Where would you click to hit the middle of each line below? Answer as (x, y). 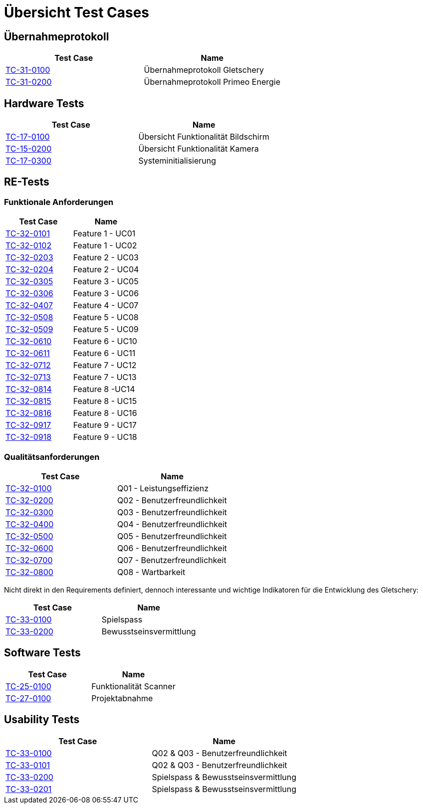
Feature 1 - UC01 (104, 234)
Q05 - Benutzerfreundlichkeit (172, 536)
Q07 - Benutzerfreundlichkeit (172, 560)
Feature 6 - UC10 (105, 341)
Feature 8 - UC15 (105, 401)
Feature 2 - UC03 (106, 258)
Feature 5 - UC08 (106, 317)
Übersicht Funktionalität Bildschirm (204, 137)
